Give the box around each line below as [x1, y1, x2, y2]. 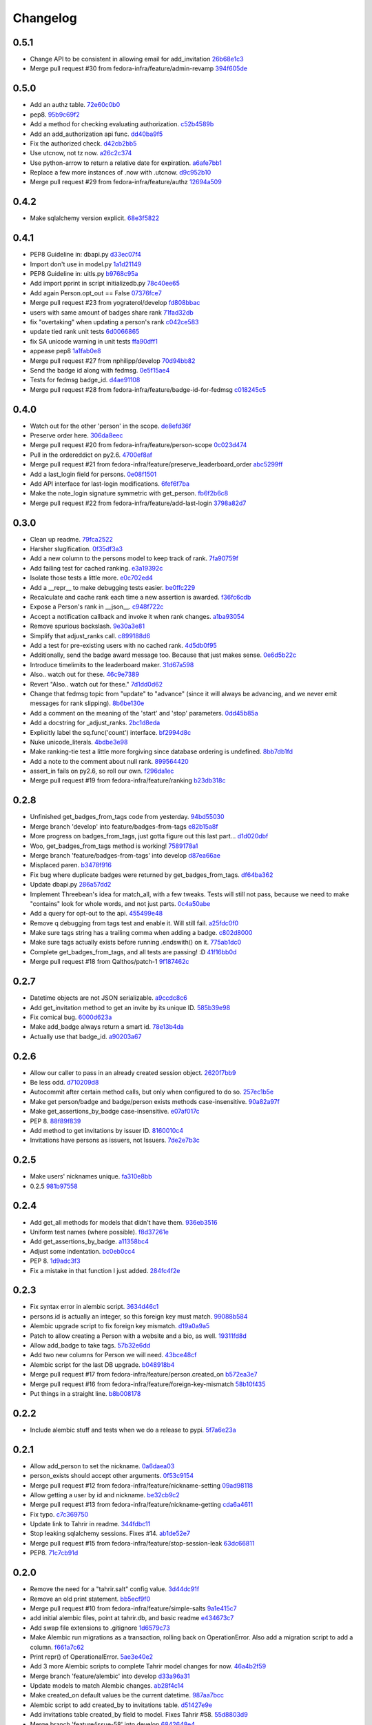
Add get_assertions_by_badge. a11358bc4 [30, 1237, 149, 1245]
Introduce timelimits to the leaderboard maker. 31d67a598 [30, 660, 194, 669]
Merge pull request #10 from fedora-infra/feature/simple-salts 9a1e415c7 [30, 1604, 237, 1613]
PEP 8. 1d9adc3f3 [30, 1256, 81, 1265]
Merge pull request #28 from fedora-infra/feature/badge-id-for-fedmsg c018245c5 [30, 385, 267, 393]
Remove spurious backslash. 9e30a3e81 [30, 622, 145, 631]
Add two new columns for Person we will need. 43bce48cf [30, 1351, 197, 1359]
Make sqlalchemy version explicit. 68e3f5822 [30, 214, 160, 222]
